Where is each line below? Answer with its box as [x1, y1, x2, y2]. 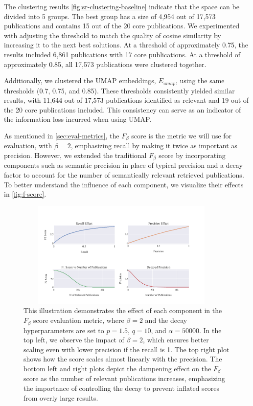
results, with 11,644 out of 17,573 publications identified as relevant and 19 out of [4, 95, 249, 105]
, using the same [175, 75, 225, 86]
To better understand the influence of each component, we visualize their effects [4, 179, 244, 189]
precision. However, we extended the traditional [4, 150, 147, 160]
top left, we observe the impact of [23, 335, 124, 345]
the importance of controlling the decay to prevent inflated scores [23, 383, 220, 393]
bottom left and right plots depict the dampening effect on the [23, 363, 211, 373]
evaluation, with [4, 140, 52, 151]
